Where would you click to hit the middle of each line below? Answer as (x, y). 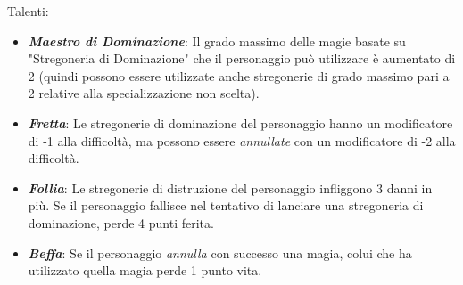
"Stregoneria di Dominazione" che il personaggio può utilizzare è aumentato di (242, 58)
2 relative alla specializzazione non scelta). (144, 93)
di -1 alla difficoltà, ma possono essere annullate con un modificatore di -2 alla (242, 140)
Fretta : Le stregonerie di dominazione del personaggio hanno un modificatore (240, 122)
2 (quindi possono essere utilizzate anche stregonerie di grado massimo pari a (239, 75)
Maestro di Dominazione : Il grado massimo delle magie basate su (217, 41)
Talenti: (28, 11)
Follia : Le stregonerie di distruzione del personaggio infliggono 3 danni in (230, 187)
